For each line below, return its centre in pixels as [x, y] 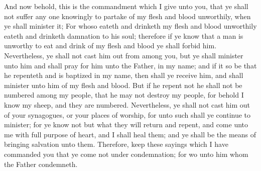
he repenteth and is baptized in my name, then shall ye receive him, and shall [124, 75]
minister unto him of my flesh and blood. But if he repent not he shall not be [123, 85]
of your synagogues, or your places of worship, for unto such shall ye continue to [127, 114]
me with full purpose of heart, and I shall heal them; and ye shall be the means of [130, 134]
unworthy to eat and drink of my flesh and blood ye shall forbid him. [110, 46]
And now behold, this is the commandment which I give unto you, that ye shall [126, 6]
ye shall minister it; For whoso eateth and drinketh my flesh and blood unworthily [130, 26]
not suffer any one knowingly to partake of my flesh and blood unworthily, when [127, 16]
